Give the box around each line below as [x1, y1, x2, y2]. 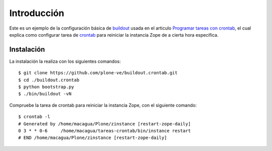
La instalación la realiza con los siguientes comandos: [9, 58, 121, 64]
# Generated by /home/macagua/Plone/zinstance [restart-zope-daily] [18, 121, 191, 126]
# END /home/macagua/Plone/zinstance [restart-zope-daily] [18, 135, 167, 140]
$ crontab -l [18, 114, 50, 120]
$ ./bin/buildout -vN [18, 91, 72, 97]
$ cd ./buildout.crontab [18, 77, 80, 83]
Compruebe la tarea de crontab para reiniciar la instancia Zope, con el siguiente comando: [9, 102, 197, 108]
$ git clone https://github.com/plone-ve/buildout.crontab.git [18, 70, 178, 76]
